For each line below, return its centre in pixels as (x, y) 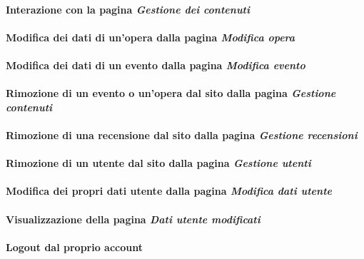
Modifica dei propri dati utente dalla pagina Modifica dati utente (169, 191)
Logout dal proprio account (74, 247)
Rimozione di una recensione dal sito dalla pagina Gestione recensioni (182, 134)
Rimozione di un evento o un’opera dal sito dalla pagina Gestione (171, 93)
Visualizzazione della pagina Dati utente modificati (133, 219)
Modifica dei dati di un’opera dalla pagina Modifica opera (151, 37)
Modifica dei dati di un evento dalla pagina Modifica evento (156, 65)
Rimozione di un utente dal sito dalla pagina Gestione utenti (158, 163)
